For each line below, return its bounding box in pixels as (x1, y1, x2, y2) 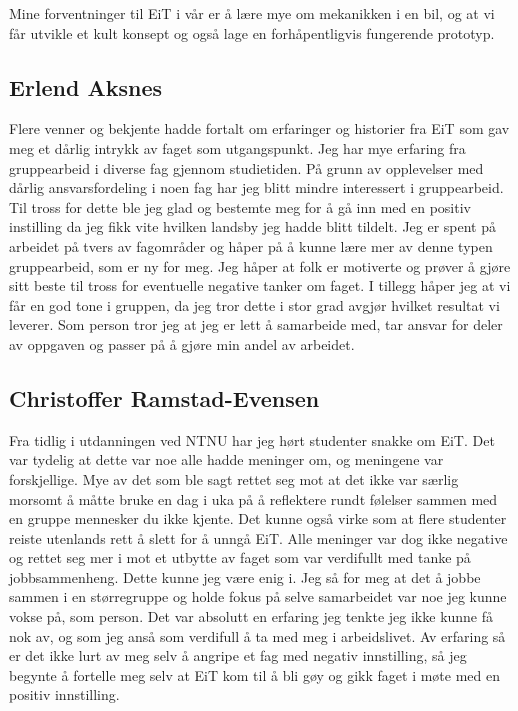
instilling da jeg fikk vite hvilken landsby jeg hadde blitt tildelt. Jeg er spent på (9, 216, 497, 237)
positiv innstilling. (9, 684, 120, 705)
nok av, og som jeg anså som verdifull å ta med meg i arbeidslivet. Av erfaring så (9, 625, 506, 646)
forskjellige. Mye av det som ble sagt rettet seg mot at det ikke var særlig (9, 468, 459, 489)
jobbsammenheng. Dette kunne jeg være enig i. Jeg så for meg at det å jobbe (9, 566, 481, 587)
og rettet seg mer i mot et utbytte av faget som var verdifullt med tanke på (9, 547, 471, 568)
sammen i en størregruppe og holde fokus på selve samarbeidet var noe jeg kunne (9, 586, 507, 607)
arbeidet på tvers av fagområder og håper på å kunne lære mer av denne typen (9, 235, 493, 256)
